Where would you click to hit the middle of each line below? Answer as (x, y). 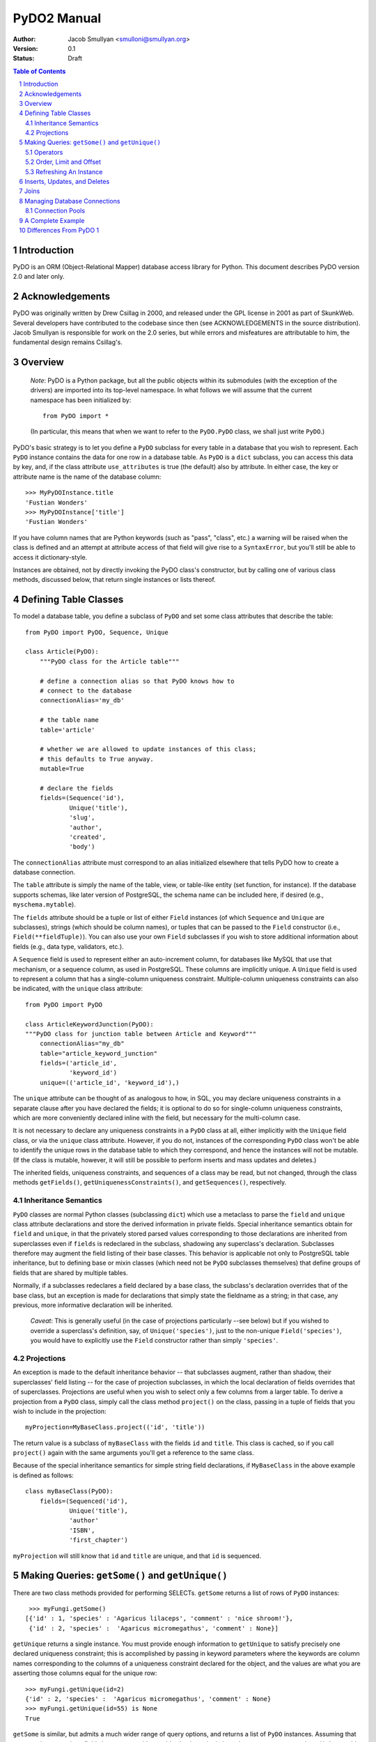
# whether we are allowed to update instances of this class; (148, 749)
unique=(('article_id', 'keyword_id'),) (110, 1082)
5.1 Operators (44, 152)
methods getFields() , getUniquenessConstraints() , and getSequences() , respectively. (150, 1182)
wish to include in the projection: (60, 1411)
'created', (88, 837)
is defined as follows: (44, 1475)
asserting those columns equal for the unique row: (85, 1673)
